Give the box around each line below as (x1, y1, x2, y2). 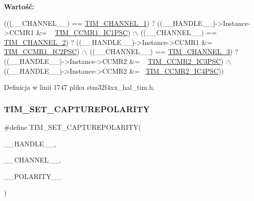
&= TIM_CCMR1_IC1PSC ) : (36, 27, 135, 38)
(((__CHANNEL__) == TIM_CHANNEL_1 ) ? (4, 18, 155, 28)
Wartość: (4, 1, 35, 11)
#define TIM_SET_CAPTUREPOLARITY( (4, 121, 141, 132)
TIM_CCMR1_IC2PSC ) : (4, 46, 84, 57)
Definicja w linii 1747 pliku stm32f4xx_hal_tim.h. (4, 82, 155, 92)
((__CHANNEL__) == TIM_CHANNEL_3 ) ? (90, 46, 238, 57)
